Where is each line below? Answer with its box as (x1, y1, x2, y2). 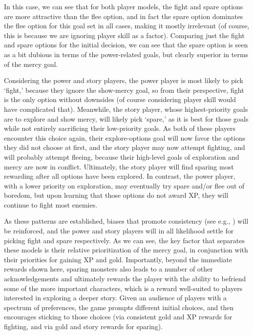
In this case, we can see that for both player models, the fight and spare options (4, 1, 243, 11)
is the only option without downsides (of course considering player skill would (4, 94, 236, 105)
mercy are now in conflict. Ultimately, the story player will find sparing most (4, 161, 234, 171)
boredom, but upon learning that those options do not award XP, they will (4, 190, 229, 200)
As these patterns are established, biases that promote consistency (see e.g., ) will (4, 216, 249, 226)
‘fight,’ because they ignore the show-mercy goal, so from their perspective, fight (4, 84, 244, 95)
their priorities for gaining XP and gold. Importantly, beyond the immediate (4, 254, 232, 264)
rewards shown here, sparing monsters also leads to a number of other (4, 264, 213, 274)
